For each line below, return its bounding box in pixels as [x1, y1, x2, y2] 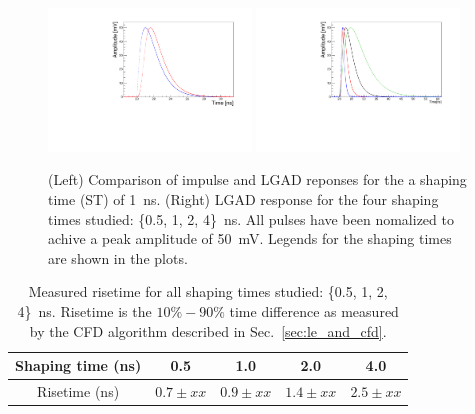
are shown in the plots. [48, 247, 188, 268]
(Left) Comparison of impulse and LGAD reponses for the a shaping [48, 169, 467, 190]
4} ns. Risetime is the [17, 300, 152, 321]
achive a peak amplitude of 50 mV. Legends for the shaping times [48, 228, 452, 249]
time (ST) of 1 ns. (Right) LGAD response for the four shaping [48, 189, 439, 210]
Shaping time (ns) [15, 355, 142, 376]
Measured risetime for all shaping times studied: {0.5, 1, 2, [28, 281, 388, 302]
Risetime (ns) [37, 381, 120, 402]
